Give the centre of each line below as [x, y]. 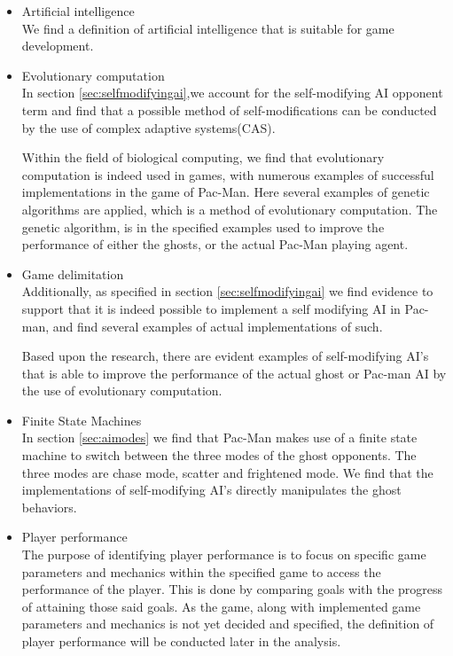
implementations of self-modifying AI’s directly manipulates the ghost [211, 490]
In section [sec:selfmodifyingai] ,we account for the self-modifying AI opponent [232, 93]
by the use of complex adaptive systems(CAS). [148, 127]
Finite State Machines [82, 420]
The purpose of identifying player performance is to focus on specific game [224, 554]
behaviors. [49, 507]
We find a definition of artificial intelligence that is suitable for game [208, 28]
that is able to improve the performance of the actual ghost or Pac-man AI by [234, 373]
